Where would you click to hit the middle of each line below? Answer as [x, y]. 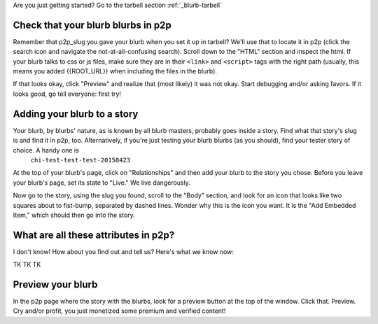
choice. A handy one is [46, 150]
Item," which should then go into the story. [74, 215]
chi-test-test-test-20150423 [80, 160]
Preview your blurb [55, 284]
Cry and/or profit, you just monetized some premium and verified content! [119, 311]
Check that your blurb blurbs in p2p [92, 25]
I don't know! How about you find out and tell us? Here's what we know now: [124, 251]
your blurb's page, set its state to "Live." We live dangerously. [101, 183]
